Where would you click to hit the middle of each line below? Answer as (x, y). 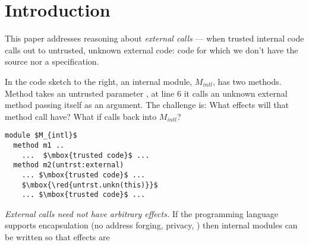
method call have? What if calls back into (81, 116)
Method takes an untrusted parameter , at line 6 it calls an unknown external (146, 93)
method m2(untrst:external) (69, 165)
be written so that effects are (57, 237)
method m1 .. (39, 145)
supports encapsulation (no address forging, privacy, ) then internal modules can (151, 225)
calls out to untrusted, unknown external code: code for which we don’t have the (152, 50)
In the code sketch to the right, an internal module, (99, 81)
